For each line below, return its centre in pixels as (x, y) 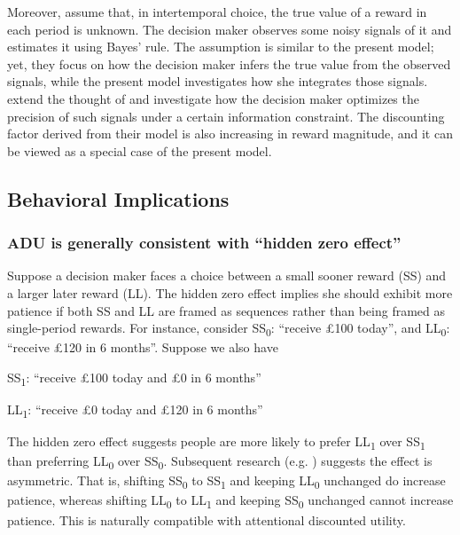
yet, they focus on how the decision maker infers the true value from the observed (229, 63)
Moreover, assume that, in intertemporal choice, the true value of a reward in (217, 12)
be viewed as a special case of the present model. (140, 150)
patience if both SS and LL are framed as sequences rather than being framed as (226, 310)
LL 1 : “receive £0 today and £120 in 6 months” (135, 410)
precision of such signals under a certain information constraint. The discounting (226, 116)
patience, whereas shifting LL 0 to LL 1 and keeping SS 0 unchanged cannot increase (230, 501)
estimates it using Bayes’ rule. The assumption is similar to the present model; (221, 47)
